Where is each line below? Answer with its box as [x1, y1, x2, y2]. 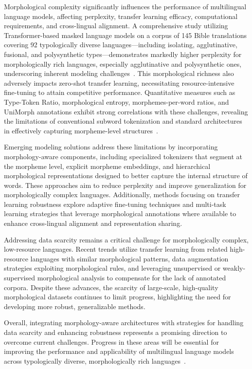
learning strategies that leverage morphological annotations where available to [4, 208, 236, 219]
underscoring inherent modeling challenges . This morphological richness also [4, 68, 234, 78]
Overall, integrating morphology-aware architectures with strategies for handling [4, 317, 244, 328]
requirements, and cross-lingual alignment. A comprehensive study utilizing [4, 20, 228, 31]
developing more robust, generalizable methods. [4, 301, 145, 311]
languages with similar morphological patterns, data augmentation [30, 253, 229, 263]
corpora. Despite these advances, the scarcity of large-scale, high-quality [4, 282, 218, 292]
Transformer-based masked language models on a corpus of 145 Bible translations [4, 30, 247, 40]
